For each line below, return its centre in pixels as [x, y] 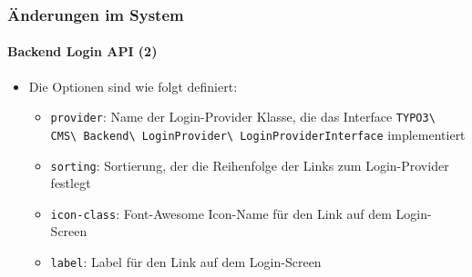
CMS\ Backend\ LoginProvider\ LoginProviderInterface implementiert [258, 134]
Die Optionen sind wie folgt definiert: [133, 86]
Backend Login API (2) [82, 51]
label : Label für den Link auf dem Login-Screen [186, 262]
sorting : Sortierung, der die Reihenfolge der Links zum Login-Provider [250, 165]
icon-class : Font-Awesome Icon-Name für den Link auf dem [221, 213]
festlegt [71, 183]
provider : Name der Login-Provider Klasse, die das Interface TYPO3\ [243, 117]
